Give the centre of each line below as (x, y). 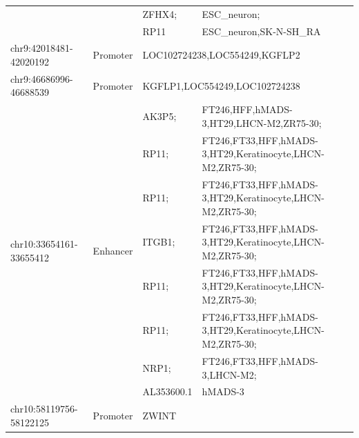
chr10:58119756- (44, 409)
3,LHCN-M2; (229, 374)
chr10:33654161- (44, 244)
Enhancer (113, 250)
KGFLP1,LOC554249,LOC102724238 (221, 85)
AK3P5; (159, 116)
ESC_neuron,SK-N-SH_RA (261, 31)
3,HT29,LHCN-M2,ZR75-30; (262, 122)
